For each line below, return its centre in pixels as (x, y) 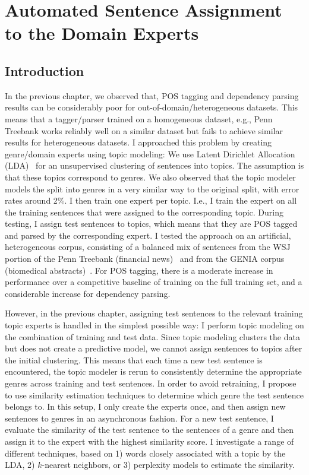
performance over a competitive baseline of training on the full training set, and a (154, 282)
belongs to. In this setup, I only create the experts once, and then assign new (145, 406)
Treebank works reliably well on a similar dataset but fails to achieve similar (144, 130)
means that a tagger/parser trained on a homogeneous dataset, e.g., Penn (139, 118)
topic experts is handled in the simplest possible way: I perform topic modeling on (154, 325)
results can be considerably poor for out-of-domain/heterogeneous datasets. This (152, 107)
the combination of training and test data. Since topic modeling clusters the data (152, 336)
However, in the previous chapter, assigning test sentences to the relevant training (154, 313)
